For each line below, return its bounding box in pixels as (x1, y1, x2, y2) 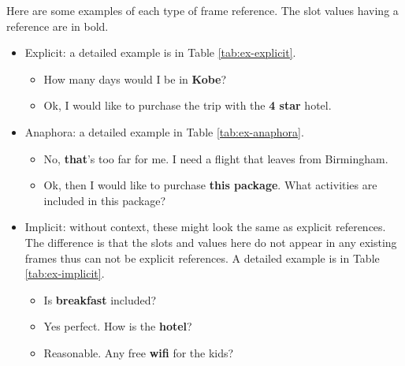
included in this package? (43, 192, 166, 208)
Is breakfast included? (43, 291, 157, 308)
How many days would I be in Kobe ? (43, 70, 227, 87)
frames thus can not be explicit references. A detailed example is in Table (24, 249, 380, 266)
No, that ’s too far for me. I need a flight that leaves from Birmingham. (43, 150, 388, 166)
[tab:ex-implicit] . (24, 265, 105, 282)
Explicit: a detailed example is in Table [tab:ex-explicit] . (24, 44, 296, 61)
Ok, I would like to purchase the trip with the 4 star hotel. (43, 97, 332, 114)
